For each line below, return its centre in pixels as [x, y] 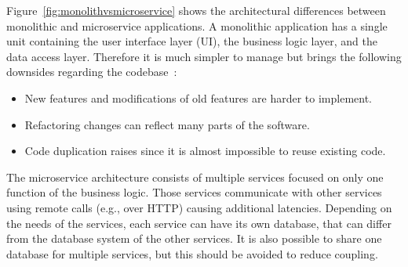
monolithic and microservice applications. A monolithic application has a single [197, 25]
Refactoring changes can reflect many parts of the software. [167, 124]
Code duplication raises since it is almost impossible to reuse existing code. [205, 151]
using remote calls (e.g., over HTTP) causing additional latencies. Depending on [199, 207]
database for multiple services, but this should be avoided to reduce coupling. [192, 253]
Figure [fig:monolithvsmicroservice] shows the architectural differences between [196, 10]
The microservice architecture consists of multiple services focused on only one [195, 177]
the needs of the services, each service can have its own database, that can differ [199, 223]
